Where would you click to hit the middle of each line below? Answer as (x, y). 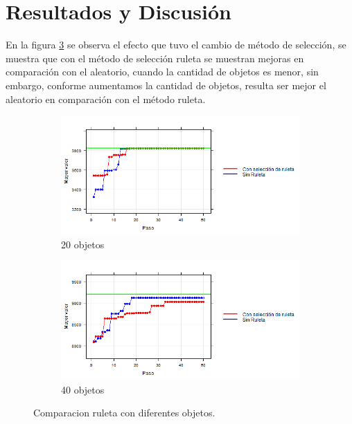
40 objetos (83, 389)
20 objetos (83, 244)
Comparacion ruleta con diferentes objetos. (124, 413)
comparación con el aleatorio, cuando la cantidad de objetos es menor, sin (162, 72)
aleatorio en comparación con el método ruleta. (106, 99)
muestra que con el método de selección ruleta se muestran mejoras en (155, 58)
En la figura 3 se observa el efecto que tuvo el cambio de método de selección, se (176, 45)
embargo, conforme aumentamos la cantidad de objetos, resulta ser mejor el (166, 85)
